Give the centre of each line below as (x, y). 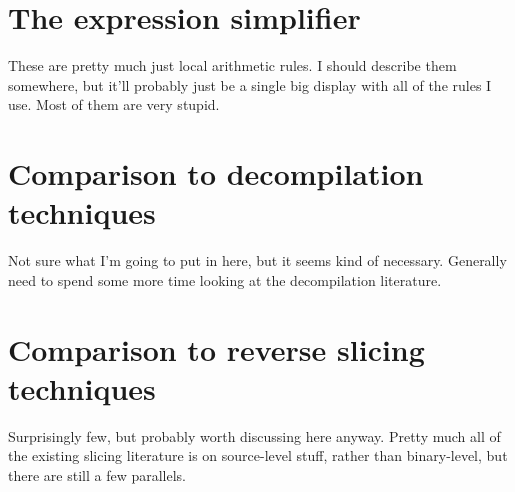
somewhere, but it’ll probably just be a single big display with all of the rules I (250, 84)
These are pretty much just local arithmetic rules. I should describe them (232, 65)
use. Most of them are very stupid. (114, 104)
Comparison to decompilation (216, 173)
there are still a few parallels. (97, 474)
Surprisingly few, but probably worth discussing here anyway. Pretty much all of (254, 435)
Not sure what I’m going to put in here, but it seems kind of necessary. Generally (257, 260)
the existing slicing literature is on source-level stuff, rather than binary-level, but (258, 455)
